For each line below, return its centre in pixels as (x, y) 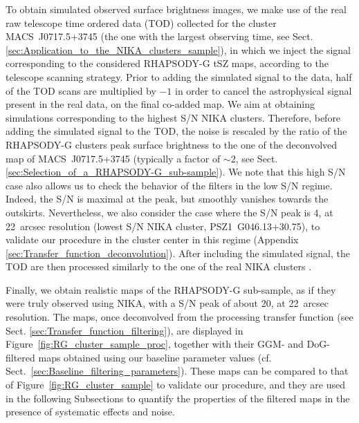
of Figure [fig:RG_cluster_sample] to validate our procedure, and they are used (175, 385)
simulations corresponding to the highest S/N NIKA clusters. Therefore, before (173, 117)
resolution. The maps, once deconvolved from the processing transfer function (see (179, 317)
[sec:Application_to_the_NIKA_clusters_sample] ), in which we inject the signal (178, 49)
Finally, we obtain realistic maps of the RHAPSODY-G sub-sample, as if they (171, 289)
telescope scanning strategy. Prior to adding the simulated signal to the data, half (179, 76)
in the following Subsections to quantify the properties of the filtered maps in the (178, 398)
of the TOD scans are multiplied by (81, 90)
